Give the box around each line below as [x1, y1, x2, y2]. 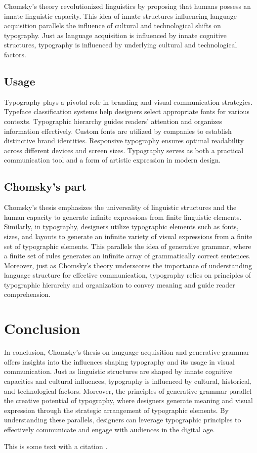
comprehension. [4, 289, 51, 299]
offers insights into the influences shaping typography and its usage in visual [4, 356, 235, 367]
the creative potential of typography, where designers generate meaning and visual [4, 395, 253, 406]
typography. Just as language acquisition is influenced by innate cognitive [4, 30, 227, 40]
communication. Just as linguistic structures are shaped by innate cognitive [4, 366, 232, 376]
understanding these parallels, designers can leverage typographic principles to [4, 414, 241, 425]
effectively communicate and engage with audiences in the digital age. [4, 424, 215, 434]
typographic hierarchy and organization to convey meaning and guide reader [4, 279, 235, 289]
